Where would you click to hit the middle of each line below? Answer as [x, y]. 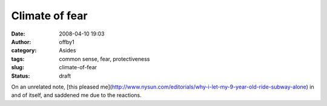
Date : [18, 34]
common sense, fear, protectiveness [104, 59]
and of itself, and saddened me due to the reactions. [76, 95]
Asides [68, 51]
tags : [18, 59]
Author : [21, 42]
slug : [18, 67]
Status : [21, 76]
